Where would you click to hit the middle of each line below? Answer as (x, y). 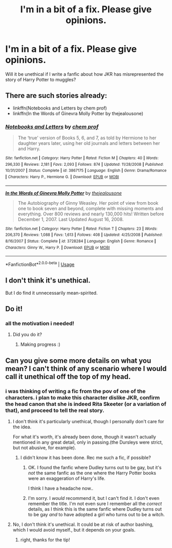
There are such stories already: (56, 96)
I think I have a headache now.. (61, 488)
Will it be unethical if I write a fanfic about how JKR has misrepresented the (84, 74)
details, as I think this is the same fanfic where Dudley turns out (95, 509)
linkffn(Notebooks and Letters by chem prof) (60, 108)
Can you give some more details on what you (78, 360)
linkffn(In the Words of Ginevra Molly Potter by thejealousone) (78, 113)
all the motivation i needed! (40, 323)
